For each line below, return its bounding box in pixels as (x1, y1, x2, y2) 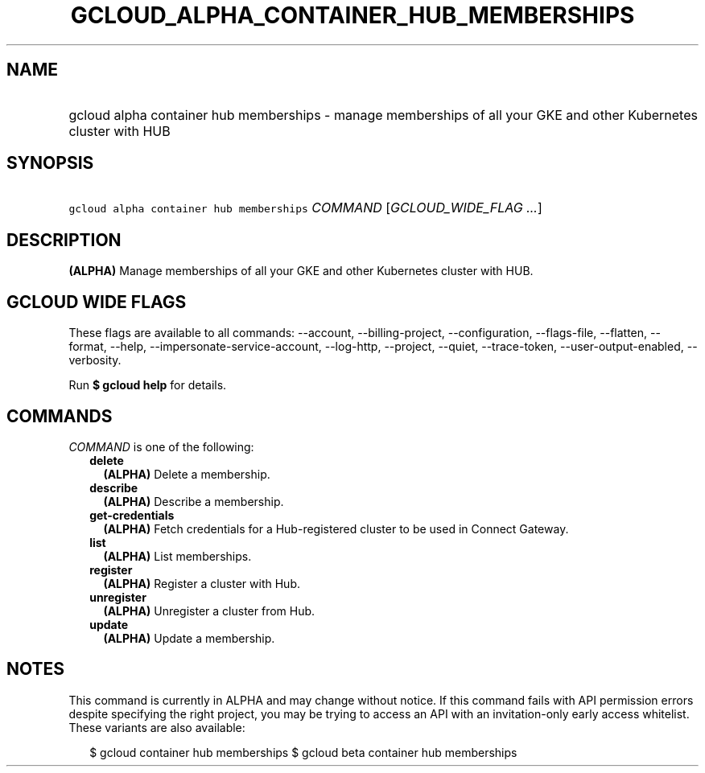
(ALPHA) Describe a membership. (103, 494, 284, 508)
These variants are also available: (68, 720, 245, 734)
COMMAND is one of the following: (68, 439, 254, 454)
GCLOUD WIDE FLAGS (6, 291, 187, 312)
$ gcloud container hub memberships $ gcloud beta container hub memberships (89, 745, 517, 759)
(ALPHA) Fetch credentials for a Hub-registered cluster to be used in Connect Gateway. (103, 521, 569, 536)
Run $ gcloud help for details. (68, 378, 227, 393)
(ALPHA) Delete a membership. (103, 467, 270, 481)
